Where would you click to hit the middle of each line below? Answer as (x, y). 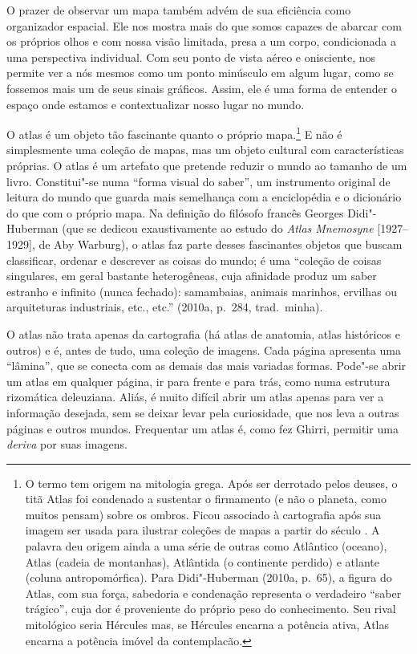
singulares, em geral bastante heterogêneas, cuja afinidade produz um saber (192, 276)
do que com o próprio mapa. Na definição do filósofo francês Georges (175, 212)
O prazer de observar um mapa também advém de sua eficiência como (179, 10)
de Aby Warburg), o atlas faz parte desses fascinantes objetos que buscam (221, 244)
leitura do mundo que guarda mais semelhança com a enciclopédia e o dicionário (204, 197)
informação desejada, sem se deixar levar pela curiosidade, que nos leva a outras (203, 412)
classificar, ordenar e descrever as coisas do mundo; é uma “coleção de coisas (194, 260)
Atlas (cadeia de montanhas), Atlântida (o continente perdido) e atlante (202, 561)
